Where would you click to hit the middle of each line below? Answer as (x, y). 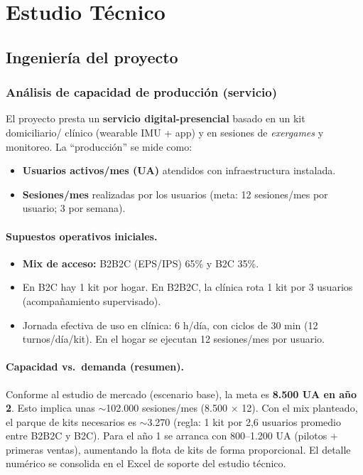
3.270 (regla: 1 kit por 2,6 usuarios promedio (244, 421)
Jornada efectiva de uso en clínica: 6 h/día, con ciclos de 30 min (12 (170, 325)
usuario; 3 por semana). (74, 208)
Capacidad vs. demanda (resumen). (95, 367)
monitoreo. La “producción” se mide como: (99, 146)
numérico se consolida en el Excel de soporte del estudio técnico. (146, 463)
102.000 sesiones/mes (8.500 (167, 408)
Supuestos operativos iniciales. (82, 236)
